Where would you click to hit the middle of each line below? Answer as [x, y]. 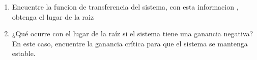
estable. [24, 53]
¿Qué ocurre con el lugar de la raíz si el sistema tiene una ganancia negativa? [133, 34]
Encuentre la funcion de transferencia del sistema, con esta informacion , [125, 7]
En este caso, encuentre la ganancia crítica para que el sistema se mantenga [130, 43]
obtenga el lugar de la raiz [53, 16]
